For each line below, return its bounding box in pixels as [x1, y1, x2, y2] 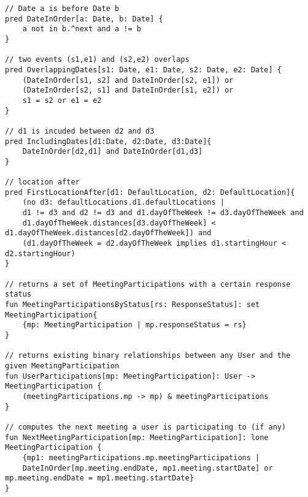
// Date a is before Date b [5, 4, 120, 13]
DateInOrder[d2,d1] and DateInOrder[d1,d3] [22, 147, 203, 156]
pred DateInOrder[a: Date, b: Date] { [5, 14, 163, 23]
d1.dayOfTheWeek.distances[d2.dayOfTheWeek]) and [5, 229, 212, 238]
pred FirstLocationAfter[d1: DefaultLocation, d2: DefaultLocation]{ [5, 188, 295, 197]
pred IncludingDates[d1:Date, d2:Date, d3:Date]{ [5, 137, 212, 146]
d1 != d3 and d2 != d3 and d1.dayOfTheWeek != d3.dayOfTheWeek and [22, 208, 304, 218]
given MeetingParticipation [5, 361, 120, 370]
